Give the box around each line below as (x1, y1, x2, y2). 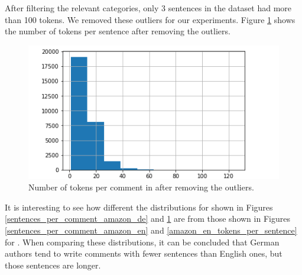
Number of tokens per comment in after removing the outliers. (28, 181, 254, 193)
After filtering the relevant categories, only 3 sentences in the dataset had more (5, 2, 292, 14)
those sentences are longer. (5, 258, 101, 271)
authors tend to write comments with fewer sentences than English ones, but (5, 247, 282, 260)
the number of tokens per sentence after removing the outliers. (5, 25, 230, 37)
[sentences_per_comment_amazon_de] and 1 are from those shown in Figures (5, 212, 290, 225)
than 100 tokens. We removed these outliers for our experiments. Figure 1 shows (5, 13, 295, 25)
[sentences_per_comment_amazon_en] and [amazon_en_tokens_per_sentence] (5, 224, 297, 236)
